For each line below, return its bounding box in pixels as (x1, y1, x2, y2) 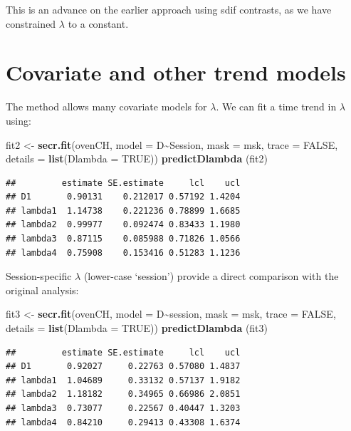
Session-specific (6, 269, 72, 284)
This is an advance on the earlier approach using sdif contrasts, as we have (6, 2, 332, 16)
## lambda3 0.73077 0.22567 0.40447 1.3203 (6, 403, 241, 413)
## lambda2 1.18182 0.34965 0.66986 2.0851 (6, 389, 241, 400)
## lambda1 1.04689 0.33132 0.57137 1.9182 (6, 375, 241, 385)
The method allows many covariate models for (6, 99, 207, 114)
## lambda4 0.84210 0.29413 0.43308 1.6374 (6, 417, 241, 427)
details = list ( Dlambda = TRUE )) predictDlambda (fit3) (6, 321, 268, 336)
